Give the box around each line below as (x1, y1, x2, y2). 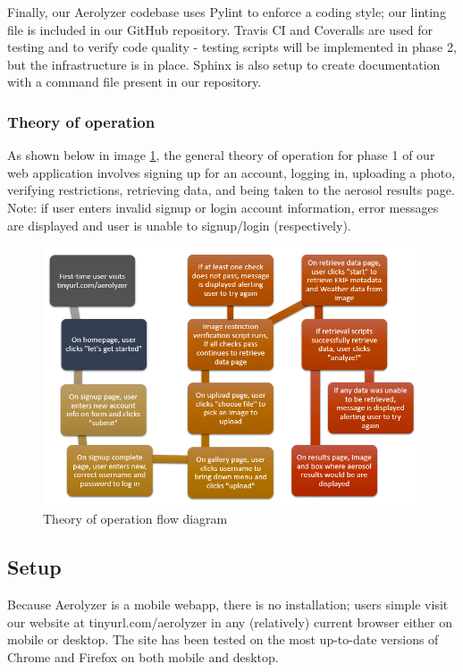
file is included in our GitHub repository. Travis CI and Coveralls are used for (7, 20, 434, 38)
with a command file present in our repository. (7, 72, 262, 91)
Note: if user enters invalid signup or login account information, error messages (7, 197, 439, 216)
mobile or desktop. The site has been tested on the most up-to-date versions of (7, 630, 439, 649)
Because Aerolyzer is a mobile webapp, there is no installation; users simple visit (7, 595, 449, 614)
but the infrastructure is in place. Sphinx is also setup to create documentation (7, 55, 441, 73)
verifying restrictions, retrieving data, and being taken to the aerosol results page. (7, 181, 455, 199)
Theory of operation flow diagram (43, 509, 228, 528)
